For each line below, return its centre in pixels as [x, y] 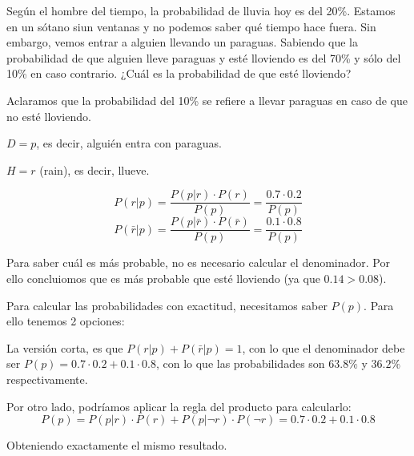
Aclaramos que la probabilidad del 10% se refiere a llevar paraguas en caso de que [207, 100]
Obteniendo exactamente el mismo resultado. [117, 445]
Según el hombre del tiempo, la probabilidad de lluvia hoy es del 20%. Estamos [201, 10]
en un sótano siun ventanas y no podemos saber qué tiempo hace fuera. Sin [191, 26]
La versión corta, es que [65, 347]
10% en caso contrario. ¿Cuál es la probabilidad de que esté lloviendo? [179, 73]
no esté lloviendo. [49, 116]
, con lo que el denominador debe [324, 347]
